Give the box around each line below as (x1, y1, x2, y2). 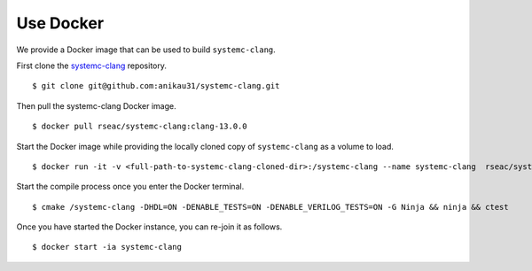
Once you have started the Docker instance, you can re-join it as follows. (16, 221, 283, 232)
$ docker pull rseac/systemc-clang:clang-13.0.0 (32, 121, 247, 132)
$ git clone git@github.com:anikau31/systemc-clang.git (32, 81, 280, 91)
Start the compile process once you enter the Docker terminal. (16, 182, 245, 192)
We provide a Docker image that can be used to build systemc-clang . (16, 44, 277, 55)
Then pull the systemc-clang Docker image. (16, 100, 176, 111)
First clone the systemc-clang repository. (16, 60, 168, 71)
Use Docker (16, 13, 105, 33)
